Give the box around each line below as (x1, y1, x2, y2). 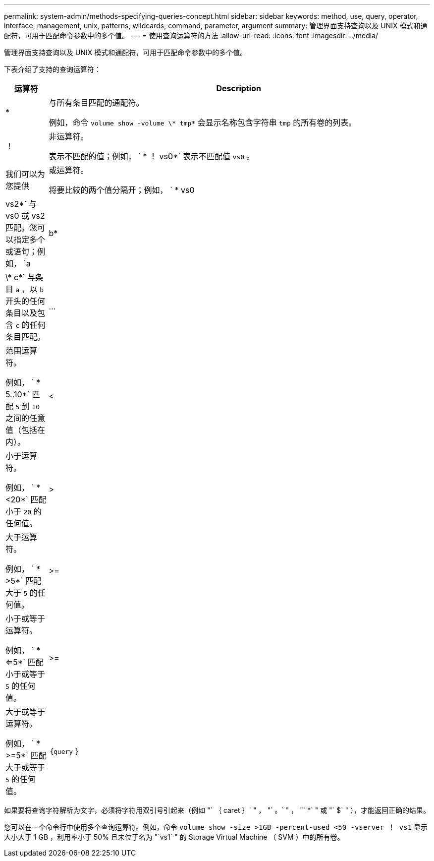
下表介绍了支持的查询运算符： (4, 65, 101, 73)
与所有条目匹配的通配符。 (49, 98, 144, 108)
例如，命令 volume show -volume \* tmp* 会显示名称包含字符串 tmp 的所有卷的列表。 (49, 118, 357, 127)
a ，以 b (15, 284, 44, 294)
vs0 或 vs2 (5, 211, 45, 221)
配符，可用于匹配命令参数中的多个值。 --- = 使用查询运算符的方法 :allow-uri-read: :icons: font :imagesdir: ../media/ (4, 31, 379, 40)
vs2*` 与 (5, 199, 37, 209)
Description (216, 83, 261, 93)
